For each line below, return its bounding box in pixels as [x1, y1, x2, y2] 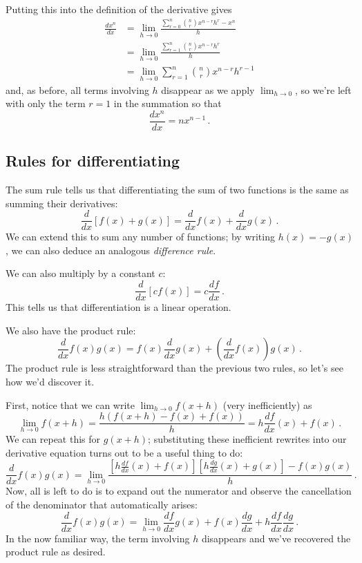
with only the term [6, 96, 86, 111]
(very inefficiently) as [222, 397, 312, 412]
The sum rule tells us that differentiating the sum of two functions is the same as [6, 182, 349, 197]
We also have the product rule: [6, 323, 136, 337]
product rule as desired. [6, 544, 106, 559]
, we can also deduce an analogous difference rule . [6, 242, 216, 257]
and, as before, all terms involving [6, 82, 149, 97]
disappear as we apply [161, 82, 255, 97]
